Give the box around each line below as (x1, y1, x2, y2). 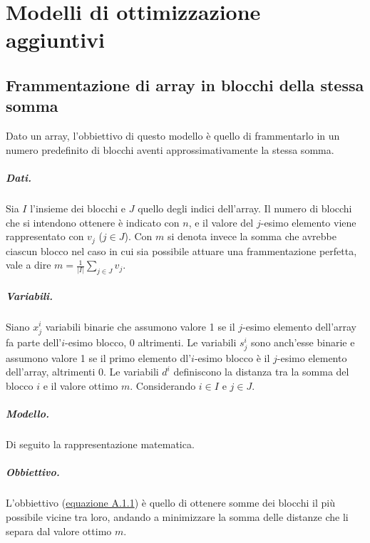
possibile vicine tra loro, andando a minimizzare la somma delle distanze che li (6, 509, 349, 524)
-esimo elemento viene (260, 214, 356, 229)
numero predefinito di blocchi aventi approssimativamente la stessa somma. (6, 142, 334, 157)
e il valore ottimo (43, 378, 118, 393)
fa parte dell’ (6, 334, 62, 349)
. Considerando (130, 378, 196, 393)
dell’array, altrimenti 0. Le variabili (6, 364, 159, 379)
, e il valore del (188, 214, 254, 229)
